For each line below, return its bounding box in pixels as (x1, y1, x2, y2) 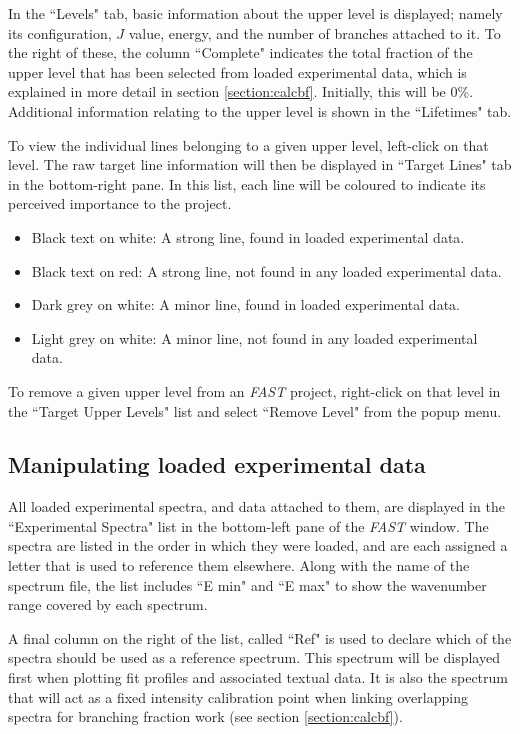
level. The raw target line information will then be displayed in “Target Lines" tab (8, 154, 512, 175)
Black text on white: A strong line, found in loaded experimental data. (31, 226, 465, 247)
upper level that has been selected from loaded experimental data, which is (8, 61, 467, 82)
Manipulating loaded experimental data (8, 449, 426, 480)
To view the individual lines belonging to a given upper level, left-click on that (8, 134, 489, 155)
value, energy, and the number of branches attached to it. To (128, 22, 501, 43)
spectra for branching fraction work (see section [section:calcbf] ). (8, 706, 403, 727)
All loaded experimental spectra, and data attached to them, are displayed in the (8, 496, 505, 517)
